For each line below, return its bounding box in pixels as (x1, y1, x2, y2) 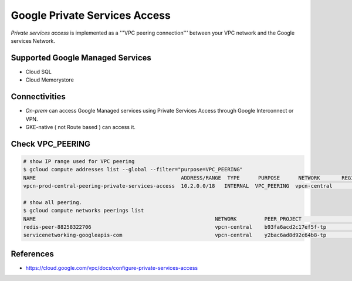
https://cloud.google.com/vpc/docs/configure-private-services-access (25, 264, 198, 271)
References (11, 249, 54, 259)
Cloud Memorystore (25, 76, 75, 83)
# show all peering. (23, 199, 82, 205)
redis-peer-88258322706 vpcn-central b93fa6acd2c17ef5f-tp (23, 224, 327, 231)
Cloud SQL (25, 68, 52, 75)
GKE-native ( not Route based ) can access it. (25, 123, 136, 130)
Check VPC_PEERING (11, 138, 90, 149)
